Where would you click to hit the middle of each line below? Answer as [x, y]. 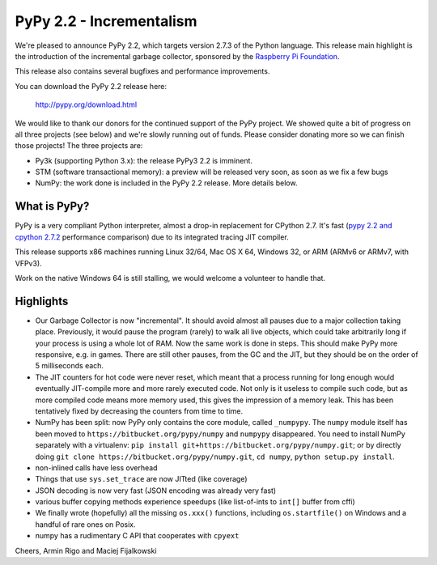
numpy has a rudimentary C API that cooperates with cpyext [137, 536]
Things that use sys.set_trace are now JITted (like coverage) [141, 479]
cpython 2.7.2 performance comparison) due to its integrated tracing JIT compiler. [152, 237]
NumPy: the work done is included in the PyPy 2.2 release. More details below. [166, 183]
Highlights [42, 301]
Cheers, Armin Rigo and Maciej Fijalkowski [86, 550]
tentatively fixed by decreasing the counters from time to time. [139, 411]
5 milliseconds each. [70, 366]
